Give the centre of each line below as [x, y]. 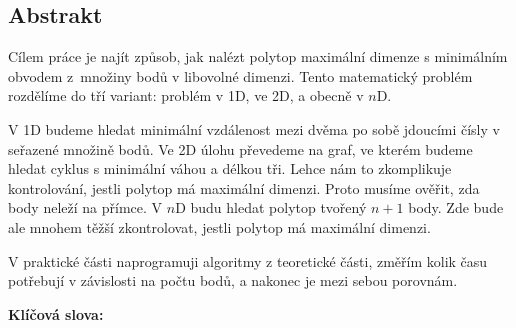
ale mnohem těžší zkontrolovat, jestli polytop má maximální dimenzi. [219, 226]
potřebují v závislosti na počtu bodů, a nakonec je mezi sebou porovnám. [233, 280]
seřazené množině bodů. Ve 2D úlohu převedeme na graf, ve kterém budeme [240, 148]
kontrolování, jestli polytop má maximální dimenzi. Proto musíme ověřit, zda [244, 187]
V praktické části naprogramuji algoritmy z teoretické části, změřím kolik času [248, 260]
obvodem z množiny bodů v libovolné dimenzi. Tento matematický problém [240, 75]
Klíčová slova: [56, 313]
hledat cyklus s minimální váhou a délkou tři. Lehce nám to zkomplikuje [230, 168]
